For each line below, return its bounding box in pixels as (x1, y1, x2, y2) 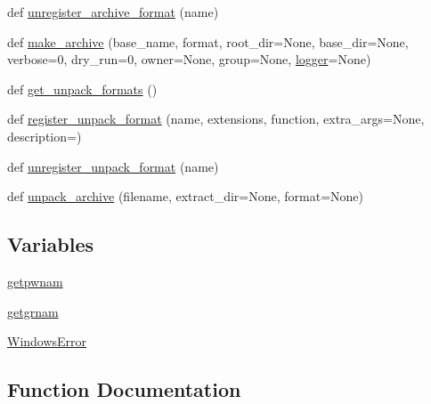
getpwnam (7, 271, 63, 290)
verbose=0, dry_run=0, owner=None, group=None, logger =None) (7, 50, 371, 69)
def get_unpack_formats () (7, 79, 158, 98)
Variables (7, 230, 94, 258)
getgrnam (7, 302, 59, 320)
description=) (7, 126, 82, 145)
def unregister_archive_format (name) (7, 3, 219, 20)
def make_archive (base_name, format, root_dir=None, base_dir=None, (7, 32, 409, 51)
